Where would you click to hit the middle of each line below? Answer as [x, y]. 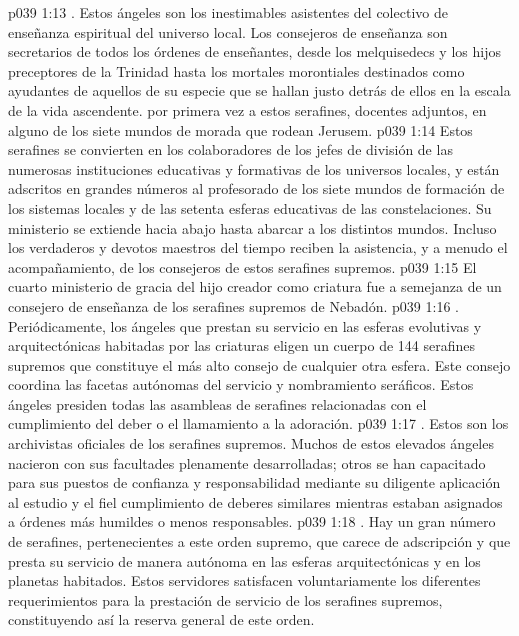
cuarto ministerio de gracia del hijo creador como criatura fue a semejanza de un [255, 286]
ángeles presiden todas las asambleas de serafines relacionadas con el [217, 403]
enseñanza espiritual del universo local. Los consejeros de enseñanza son [228, 31]
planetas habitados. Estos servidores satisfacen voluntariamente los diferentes [244, 580]
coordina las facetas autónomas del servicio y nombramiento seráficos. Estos [241, 384]
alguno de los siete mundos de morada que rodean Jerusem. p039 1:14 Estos [240, 129]
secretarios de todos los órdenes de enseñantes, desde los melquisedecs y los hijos [254, 51]
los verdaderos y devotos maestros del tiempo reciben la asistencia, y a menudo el [258, 247]
